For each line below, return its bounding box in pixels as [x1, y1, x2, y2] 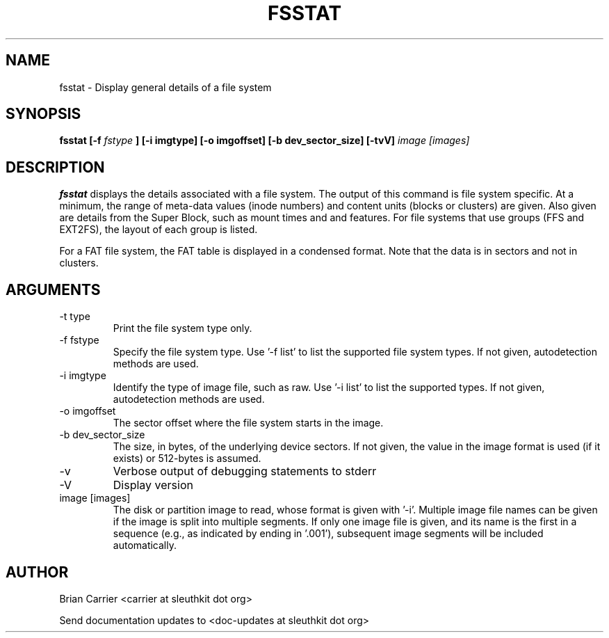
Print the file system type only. [113, 322, 252, 335]
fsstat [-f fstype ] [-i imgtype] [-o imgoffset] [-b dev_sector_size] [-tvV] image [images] [59, 134, 470, 147]
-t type [59, 310, 90, 323]
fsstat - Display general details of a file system [59, 81, 272, 93]
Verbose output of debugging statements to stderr [113, 464, 377, 479]
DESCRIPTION [6, 158, 105, 176]
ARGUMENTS [6, 280, 101, 298]
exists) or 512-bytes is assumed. [113, 452, 261, 465]
